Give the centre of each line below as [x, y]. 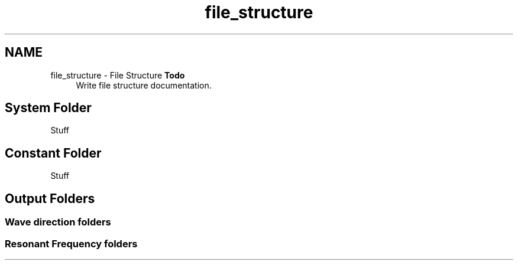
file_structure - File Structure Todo [118, 75]
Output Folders [50, 198]
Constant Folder [53, 153]
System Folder [48, 108]
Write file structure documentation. [144, 85]
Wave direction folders [58, 222]
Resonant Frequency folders [71, 243]
